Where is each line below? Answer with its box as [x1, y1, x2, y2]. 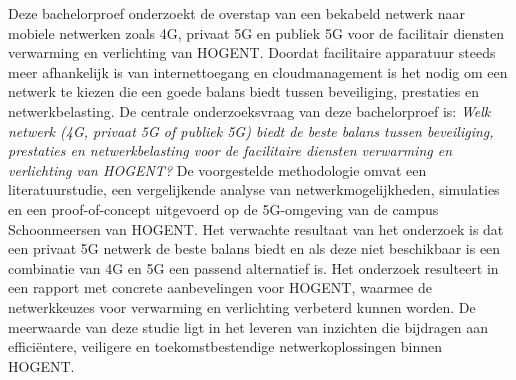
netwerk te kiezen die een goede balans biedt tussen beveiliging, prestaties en [8, 81, 479, 102]
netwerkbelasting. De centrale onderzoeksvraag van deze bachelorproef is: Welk [8, 100, 491, 121]
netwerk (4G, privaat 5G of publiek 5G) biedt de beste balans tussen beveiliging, [8, 120, 494, 141]
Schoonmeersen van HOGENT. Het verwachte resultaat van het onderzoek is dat [8, 218, 504, 239]
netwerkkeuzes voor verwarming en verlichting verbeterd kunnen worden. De [8, 296, 476, 317]
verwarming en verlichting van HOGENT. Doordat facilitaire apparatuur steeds [8, 42, 496, 63]
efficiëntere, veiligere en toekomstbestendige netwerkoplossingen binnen [8, 336, 442, 357]
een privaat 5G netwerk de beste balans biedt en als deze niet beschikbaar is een [8, 238, 501, 259]
